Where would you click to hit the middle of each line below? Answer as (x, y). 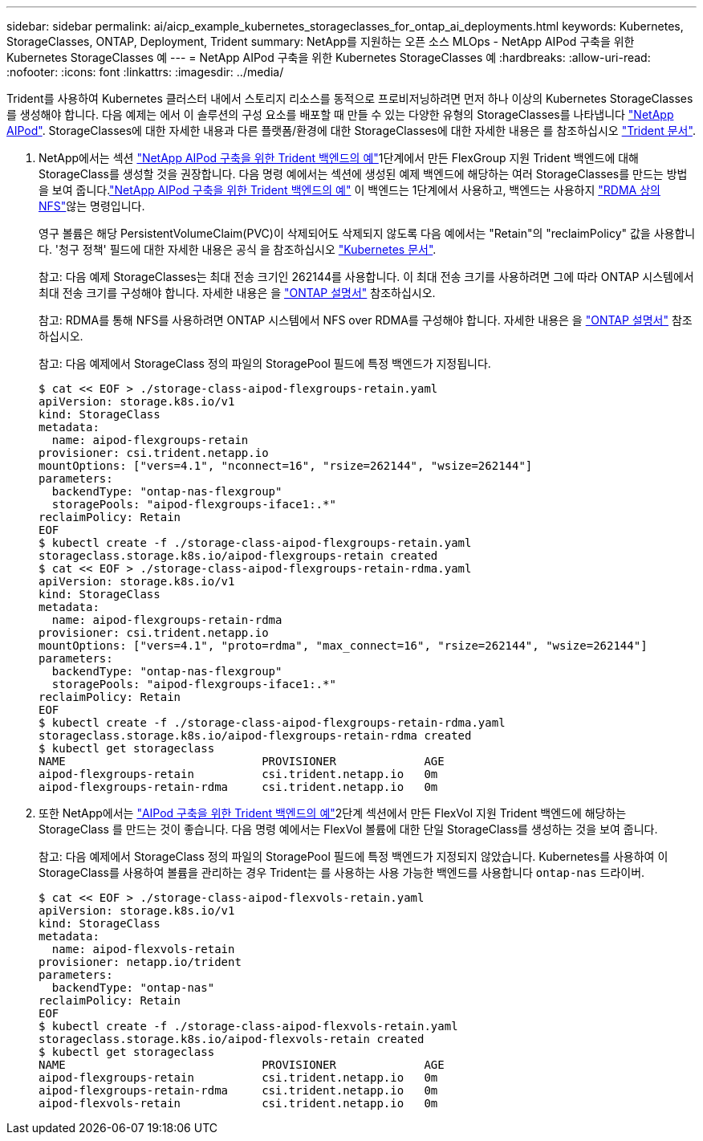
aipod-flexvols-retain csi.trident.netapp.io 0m (238, 1103)
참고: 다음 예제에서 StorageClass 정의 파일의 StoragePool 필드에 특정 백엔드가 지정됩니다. (265, 363)
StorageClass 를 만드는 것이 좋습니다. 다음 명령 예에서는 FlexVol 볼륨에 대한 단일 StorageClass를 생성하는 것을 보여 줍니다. (348, 829)
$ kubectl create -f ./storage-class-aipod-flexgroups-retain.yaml (255, 543)
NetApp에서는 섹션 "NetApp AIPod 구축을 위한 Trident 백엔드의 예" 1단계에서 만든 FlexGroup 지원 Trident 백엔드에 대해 (339, 158)
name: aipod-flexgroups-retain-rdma (167, 620)
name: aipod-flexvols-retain (143, 949)
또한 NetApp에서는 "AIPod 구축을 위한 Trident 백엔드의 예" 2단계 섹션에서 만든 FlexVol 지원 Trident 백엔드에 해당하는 (333, 813)
